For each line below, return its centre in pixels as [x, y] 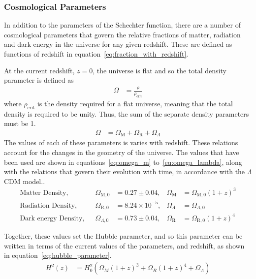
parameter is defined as [39, 80]
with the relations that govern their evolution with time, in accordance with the [125, 171]
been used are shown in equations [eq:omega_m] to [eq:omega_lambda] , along [123, 162]
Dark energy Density [51, 218]
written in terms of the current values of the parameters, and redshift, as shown [124, 245]
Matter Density [43, 193]
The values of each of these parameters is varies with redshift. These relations [121, 142]
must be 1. [20, 123]
